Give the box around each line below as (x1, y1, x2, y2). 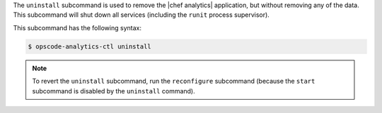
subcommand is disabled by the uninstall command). (32, 86, 195, 95)
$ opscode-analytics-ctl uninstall (28, 42, 151, 51)
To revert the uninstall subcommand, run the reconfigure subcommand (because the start (32, 77, 316, 86)
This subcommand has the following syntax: (13, 23, 141, 32)
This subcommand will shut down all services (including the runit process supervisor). (13, 11, 270, 19)
